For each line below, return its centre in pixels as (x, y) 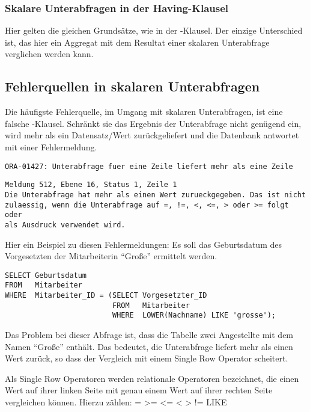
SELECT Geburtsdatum (46, 275)
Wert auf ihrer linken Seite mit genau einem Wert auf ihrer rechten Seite (139, 390)
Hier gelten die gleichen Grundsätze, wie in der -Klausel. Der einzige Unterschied (154, 30)
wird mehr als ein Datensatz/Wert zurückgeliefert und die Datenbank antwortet (152, 135)
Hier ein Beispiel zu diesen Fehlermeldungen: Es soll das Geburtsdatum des (143, 244)
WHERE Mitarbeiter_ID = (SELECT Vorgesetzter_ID (106, 296)
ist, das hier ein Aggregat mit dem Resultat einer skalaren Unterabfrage (137, 42)
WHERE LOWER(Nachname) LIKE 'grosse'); (194, 315)
